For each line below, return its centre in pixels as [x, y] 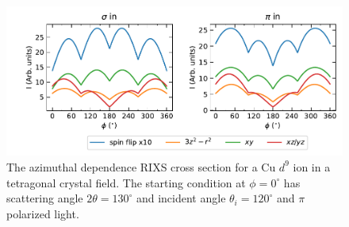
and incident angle [181, 198]
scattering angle [45, 198]
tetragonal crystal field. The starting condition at [126, 182]
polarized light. [43, 213]
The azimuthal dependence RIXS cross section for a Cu [141, 166]
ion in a [312, 166]
